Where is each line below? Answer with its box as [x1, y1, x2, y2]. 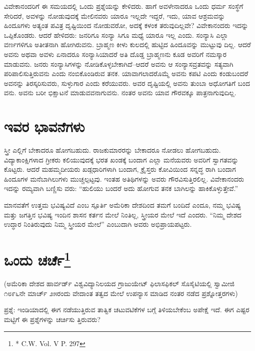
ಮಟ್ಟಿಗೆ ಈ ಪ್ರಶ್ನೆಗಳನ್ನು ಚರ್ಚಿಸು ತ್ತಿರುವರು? [4, 314, 101, 324]
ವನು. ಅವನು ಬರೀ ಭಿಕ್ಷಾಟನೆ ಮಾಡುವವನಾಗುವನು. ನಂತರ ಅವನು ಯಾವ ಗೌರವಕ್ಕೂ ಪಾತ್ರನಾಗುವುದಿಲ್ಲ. [4, 87, 236, 98]
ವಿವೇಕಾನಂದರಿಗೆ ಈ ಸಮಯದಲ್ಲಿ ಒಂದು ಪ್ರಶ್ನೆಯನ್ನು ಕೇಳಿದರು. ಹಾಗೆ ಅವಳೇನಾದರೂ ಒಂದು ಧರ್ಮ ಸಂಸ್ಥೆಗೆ [4, 1, 243, 11]
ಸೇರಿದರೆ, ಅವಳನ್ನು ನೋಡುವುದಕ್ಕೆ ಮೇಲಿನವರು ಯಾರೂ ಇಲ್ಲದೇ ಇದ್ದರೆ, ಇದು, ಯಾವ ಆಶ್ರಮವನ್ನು [4, 10, 225, 21]
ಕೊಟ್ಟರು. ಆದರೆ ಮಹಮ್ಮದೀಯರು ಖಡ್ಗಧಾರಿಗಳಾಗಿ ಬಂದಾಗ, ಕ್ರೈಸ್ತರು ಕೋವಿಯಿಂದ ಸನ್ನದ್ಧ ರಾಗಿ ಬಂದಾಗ [4, 164, 236, 174]
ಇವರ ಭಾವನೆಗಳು [4, 116, 85, 136]
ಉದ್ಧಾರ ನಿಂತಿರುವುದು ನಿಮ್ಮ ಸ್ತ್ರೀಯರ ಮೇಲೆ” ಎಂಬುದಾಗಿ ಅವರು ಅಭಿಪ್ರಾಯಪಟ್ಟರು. [4, 219, 192, 229]
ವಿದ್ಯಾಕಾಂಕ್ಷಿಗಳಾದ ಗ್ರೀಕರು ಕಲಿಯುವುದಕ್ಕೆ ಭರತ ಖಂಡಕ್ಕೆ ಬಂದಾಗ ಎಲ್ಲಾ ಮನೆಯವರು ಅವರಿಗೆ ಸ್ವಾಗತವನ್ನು [4, 154, 239, 164]
